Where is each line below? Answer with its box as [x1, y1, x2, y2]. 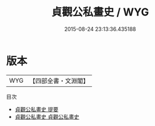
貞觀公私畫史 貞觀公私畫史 [14, 113, 79, 120]
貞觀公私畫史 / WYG [51, 5, 149, 19]
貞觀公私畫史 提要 [14, 105, 58, 113]
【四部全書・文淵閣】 [29, 77, 89, 85]
